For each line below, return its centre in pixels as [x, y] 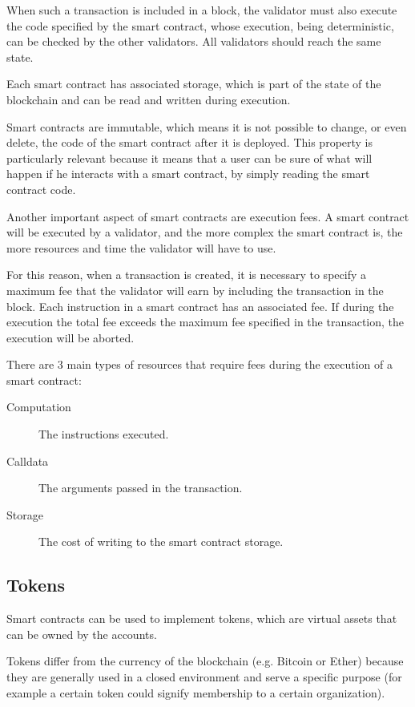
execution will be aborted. [71, 337]
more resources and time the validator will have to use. [141, 247]
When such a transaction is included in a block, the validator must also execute [202, 10]
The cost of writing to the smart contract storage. [161, 541]
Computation [39, 407]
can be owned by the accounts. [82, 634]
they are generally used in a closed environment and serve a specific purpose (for [204, 677]
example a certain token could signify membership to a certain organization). [196, 692]
